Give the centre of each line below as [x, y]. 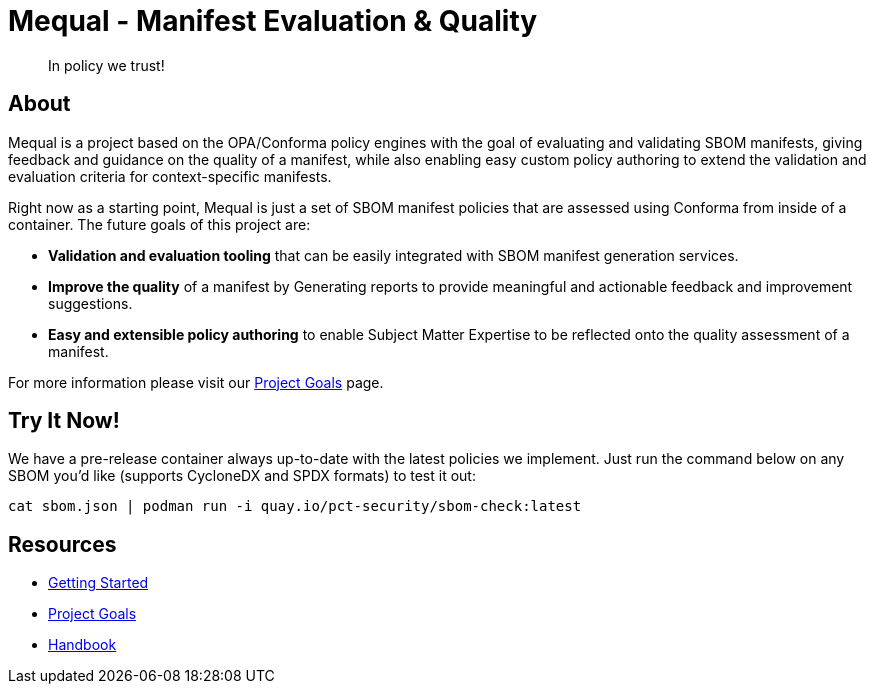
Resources [62, 544]
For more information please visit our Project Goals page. [196, 382]
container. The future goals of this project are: [159, 224]
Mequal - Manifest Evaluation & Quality [273, 21]
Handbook [82, 645]
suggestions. [90, 303]
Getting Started [98, 583]
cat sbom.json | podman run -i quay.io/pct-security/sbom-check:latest [295, 506]
